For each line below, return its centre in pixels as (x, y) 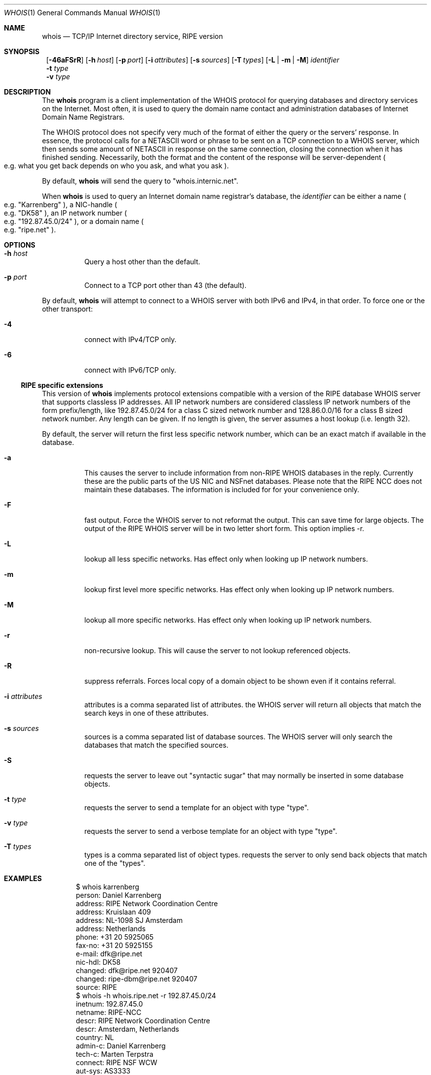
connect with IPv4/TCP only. (130, 339)
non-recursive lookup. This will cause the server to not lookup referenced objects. (217, 650)
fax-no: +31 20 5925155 (114, 945)
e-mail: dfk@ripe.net (109, 954)
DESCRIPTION (28, 92)
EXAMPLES (23, 878)
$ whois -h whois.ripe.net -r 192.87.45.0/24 (146, 996)
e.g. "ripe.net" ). (30, 230)
